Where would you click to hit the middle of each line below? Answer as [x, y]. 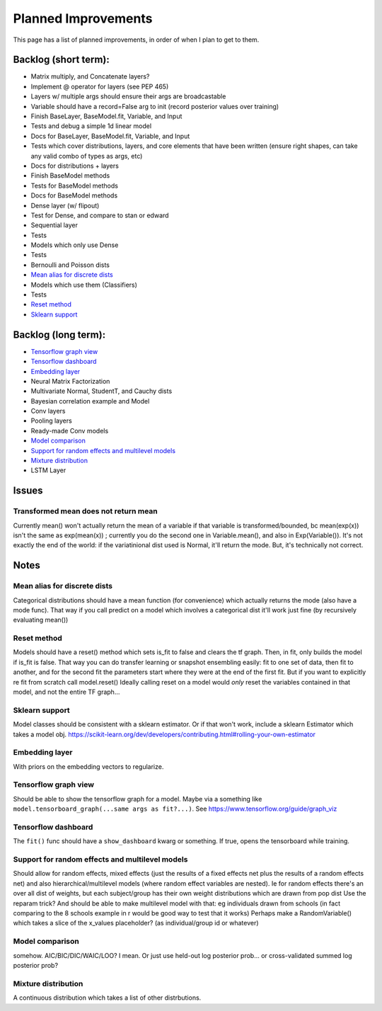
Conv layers [48, 411]
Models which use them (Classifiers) [84, 285]
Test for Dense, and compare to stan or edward [100, 215]
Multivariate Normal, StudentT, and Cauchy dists [102, 391]
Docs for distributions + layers [75, 166]
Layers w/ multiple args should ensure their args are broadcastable [128, 96]
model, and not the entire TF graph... [66, 692]
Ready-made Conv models [70, 430]
